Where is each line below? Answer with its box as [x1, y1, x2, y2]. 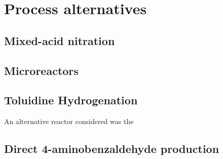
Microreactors [4, 62, 79, 78]
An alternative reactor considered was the [4, 116, 134, 127]
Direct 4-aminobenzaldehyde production [4, 141, 219, 156]
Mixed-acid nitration [4, 32, 115, 48]
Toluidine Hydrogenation [4, 92, 138, 108]
